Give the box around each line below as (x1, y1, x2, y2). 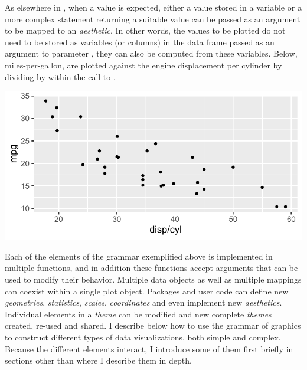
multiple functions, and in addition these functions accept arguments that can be (5, 261, 298, 274)
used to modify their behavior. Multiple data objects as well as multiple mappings (5, 273, 302, 285)
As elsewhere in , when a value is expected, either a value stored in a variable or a (5, 1, 302, 13)
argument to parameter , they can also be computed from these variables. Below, (5, 47, 298, 60)
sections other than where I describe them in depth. (5, 354, 192, 366)
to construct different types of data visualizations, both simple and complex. (5, 330, 281, 343)
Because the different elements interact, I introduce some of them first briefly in (5, 342, 293, 355)
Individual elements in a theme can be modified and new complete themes (5, 307, 272, 320)
